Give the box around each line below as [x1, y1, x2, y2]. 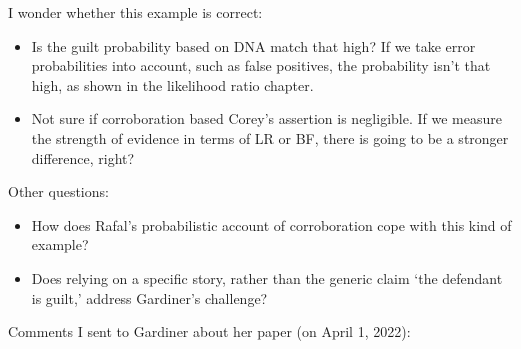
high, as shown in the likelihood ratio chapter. [31, 74, 314, 95]
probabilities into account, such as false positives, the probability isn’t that [31, 55, 491, 76]
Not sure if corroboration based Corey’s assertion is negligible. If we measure [31, 108, 502, 129]
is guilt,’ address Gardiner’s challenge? [31, 287, 268, 308]
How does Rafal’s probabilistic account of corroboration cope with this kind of [31, 214, 512, 235]
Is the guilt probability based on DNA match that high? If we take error [31, 35, 476, 56]
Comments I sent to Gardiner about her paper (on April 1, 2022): [8, 321, 411, 342]
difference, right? [31, 147, 135, 168]
